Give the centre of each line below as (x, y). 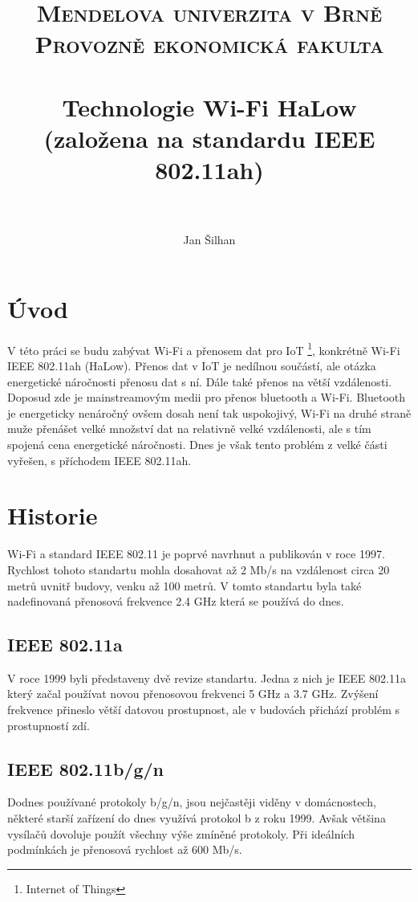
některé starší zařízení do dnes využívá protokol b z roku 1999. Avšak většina (197, 818)
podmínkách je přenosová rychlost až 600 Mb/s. (125, 849)
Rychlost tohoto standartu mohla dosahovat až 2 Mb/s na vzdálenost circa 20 (199, 569)
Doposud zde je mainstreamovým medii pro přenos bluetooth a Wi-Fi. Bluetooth (207, 397)
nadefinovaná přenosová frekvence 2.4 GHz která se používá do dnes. (176, 601)
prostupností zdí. (49, 725)
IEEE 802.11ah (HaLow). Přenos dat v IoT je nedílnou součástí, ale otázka (192, 366)
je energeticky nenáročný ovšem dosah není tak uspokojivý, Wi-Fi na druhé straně (209, 412)
